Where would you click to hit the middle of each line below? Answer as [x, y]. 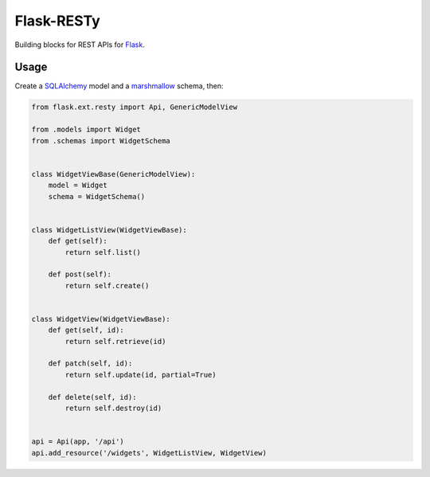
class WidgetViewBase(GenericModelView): [113, 174]
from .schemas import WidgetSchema [101, 141]
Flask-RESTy [58, 21]
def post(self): [80, 274]
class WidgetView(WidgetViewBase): [101, 319]
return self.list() [103, 252]
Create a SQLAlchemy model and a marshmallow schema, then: [119, 86]
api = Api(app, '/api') [78, 442]
